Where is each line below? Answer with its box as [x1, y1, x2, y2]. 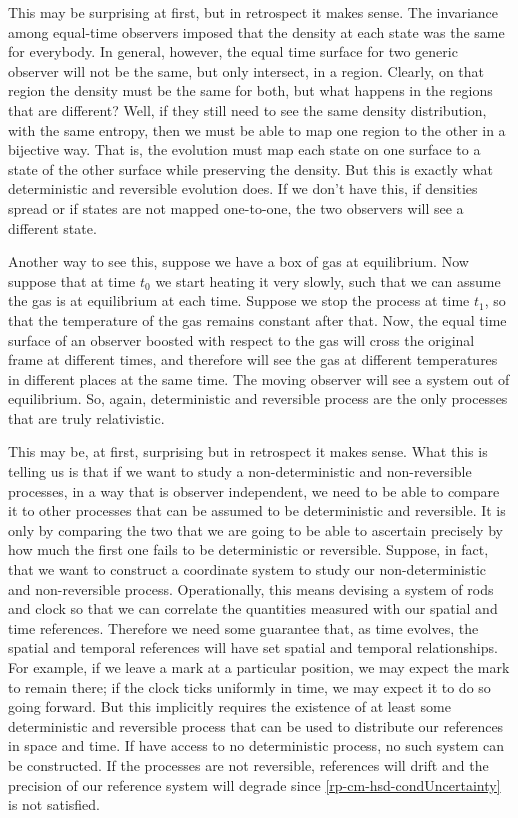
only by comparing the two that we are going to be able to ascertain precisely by [8, 519, 503, 540]
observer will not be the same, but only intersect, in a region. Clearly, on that [8, 60, 485, 81]
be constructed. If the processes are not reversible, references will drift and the [8, 754, 489, 775]
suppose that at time [8, 270, 136, 291]
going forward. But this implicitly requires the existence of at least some [8, 696, 451, 717]
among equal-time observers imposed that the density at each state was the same [8, 21, 505, 42]
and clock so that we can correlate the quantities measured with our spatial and [8, 598, 498, 619]
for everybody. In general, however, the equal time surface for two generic [8, 41, 458, 62]
